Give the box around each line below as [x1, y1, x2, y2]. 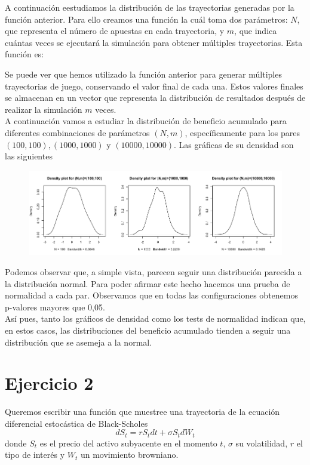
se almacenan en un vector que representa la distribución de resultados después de [5, 91, 306, 104]
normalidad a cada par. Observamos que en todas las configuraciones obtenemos [5, 289, 298, 301]
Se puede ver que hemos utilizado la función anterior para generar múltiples [5, 67, 282, 80]
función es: [5, 48, 44, 60]
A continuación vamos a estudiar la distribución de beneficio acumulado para [5, 115, 287, 127]
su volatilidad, [235, 436, 288, 449]
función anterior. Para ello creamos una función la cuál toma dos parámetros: [5, 13, 288, 25]
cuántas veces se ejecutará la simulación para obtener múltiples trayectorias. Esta [5, 36, 303, 48]
